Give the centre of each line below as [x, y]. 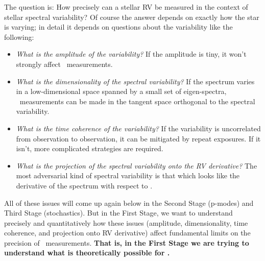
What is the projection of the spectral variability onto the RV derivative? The [137, 165]
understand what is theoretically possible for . [87, 253]
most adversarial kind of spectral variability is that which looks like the [128, 175]
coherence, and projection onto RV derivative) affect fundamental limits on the [127, 233]
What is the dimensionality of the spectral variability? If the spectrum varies [135, 81]
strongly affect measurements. [64, 64]
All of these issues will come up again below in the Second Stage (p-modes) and [129, 203]
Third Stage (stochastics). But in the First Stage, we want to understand [118, 213]
